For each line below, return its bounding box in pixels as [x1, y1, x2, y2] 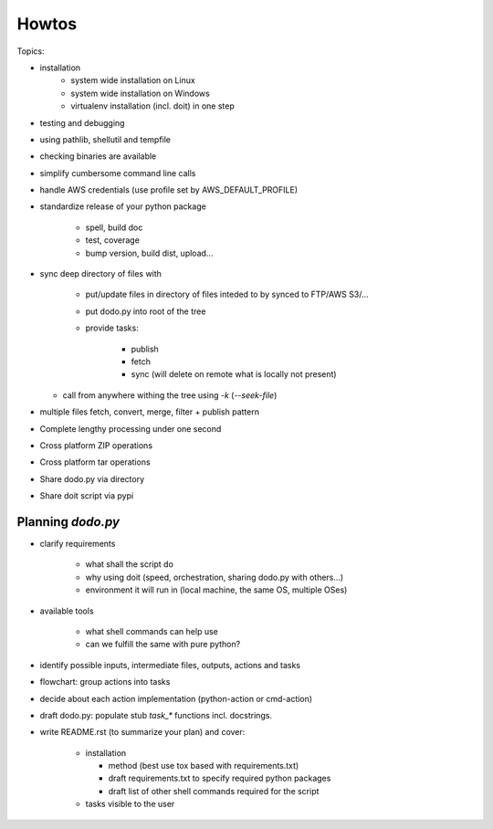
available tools [39, 605, 95, 616]
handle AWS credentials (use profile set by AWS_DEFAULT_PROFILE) [39, 184, 299, 195]
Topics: [16, 46, 45, 57]
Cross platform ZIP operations [39, 439, 153, 451]
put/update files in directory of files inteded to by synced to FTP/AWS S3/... [85, 289, 369, 300]
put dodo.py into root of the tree [85, 306, 206, 317]
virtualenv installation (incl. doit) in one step [70, 100, 235, 111]
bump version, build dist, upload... [85, 247, 214, 258]
